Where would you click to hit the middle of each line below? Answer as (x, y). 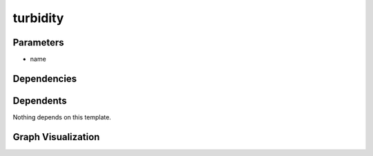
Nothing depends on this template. (62, 117)
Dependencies (45, 78)
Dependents (40, 100)
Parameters (38, 42)
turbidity (38, 18)
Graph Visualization (56, 137)
